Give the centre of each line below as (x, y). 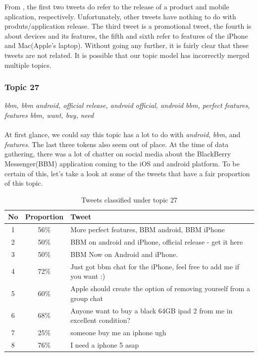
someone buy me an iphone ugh (118, 332)
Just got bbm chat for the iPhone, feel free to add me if (155, 266)
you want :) (88, 276)
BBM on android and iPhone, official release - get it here (157, 242)
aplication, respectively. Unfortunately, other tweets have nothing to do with (120, 16)
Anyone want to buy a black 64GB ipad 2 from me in (152, 310)
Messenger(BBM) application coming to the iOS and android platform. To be (122, 163)
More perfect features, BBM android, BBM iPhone (148, 229)
